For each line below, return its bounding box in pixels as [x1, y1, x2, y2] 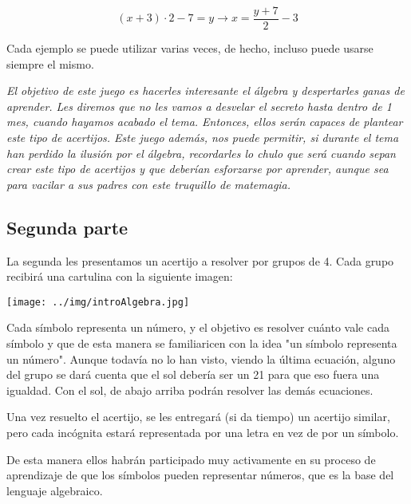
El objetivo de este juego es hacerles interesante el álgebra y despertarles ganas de [6, 82, 405, 99]
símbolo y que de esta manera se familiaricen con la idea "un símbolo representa [6, 335, 397, 352]
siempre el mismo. [6, 55, 94, 72]
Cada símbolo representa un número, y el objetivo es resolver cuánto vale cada [6, 319, 389, 336]
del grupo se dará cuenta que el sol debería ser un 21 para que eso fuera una [6, 366, 380, 383]
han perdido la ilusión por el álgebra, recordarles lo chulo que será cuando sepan [6, 144, 396, 161]
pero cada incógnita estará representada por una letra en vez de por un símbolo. [6, 424, 399, 441]
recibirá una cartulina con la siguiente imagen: [6, 268, 233, 285]
